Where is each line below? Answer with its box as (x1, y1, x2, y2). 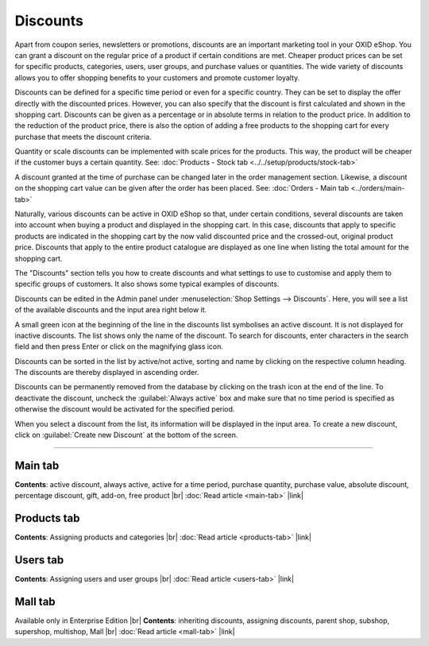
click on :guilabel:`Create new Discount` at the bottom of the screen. (14, 430, 238, 440)
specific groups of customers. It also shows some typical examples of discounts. (14, 279, 280, 289)
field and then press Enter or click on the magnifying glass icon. (14, 342, 224, 351)
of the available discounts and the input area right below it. (14, 305, 207, 315)
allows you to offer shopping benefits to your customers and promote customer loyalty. (14, 72, 300, 83)
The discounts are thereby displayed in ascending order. (14, 368, 199, 377)
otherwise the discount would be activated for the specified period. (14, 404, 235, 414)
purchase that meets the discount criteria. (14, 132, 152, 141)
